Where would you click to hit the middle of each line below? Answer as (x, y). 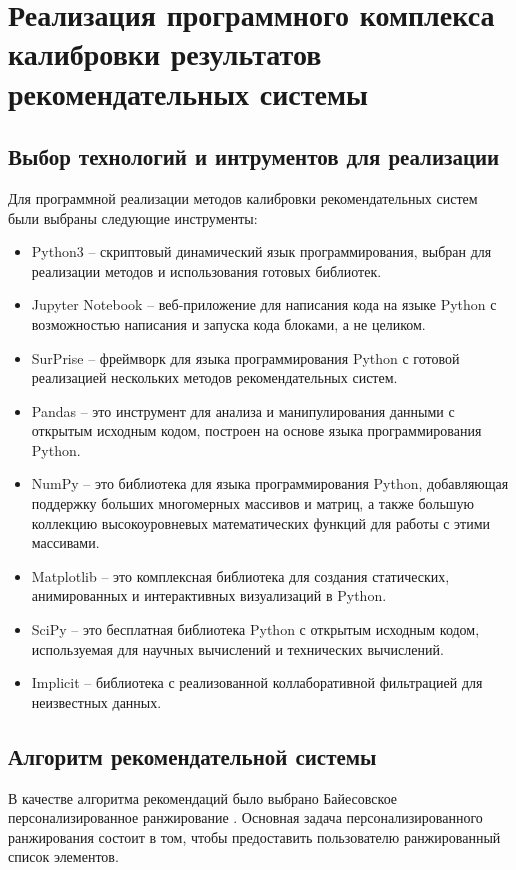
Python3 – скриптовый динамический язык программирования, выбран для (261, 251)
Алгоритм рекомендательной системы (192, 755)
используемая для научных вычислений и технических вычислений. (237, 648)
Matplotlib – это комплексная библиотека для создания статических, (240, 575)
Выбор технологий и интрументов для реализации (254, 156)
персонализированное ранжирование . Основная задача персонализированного (245, 817)
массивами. (65, 542)
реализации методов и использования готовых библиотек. (206, 270)
